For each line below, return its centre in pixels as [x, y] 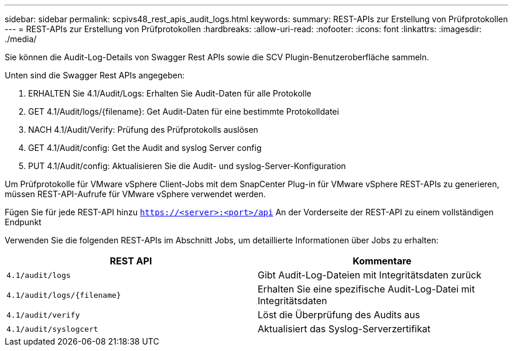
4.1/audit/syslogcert [52, 329]
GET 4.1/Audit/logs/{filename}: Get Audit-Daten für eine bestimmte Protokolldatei [184, 111]
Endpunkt [23, 222]
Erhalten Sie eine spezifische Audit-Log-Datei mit [366, 289]
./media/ [21, 39]
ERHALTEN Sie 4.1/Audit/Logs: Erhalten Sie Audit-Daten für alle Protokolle [170, 93]
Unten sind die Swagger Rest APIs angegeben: [95, 75]
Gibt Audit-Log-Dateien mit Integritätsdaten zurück [370, 275]
